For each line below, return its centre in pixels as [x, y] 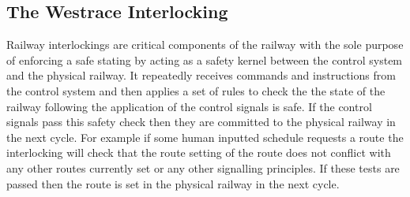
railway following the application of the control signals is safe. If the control [189, 106]
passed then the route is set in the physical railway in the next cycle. [173, 183]
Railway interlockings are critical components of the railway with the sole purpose [205, 45]
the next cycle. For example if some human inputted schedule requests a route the [205, 137]
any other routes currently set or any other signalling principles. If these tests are [203, 167]
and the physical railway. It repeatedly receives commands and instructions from [201, 75]
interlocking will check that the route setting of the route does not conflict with [199, 152]
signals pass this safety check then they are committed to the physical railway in [201, 122]
